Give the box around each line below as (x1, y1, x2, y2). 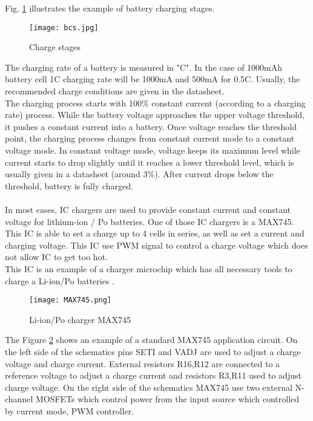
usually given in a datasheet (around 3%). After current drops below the (5, 168, 274, 180)
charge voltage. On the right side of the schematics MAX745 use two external (5, 380, 292, 393)
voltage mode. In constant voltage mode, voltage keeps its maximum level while (5, 144, 300, 156)
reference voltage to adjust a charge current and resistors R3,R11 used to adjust (5, 369, 301, 382)
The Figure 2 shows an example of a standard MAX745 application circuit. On (5, 333, 298, 346)
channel (5, 393, 33, 405)
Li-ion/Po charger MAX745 (29, 313, 131, 325)
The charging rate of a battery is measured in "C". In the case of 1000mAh (5, 60, 283, 73)
